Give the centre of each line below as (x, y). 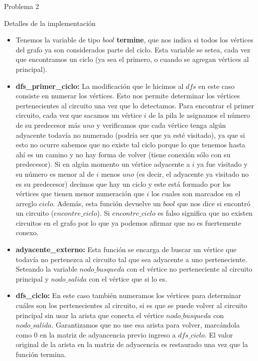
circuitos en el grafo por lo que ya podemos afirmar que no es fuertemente (129, 222)
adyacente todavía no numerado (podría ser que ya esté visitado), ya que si (130, 135)
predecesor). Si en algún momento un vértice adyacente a (103, 164)
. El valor (219, 334)
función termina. (41, 354)
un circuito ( (35, 213)
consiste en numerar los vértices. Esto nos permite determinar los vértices (128, 96)
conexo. (27, 232)
